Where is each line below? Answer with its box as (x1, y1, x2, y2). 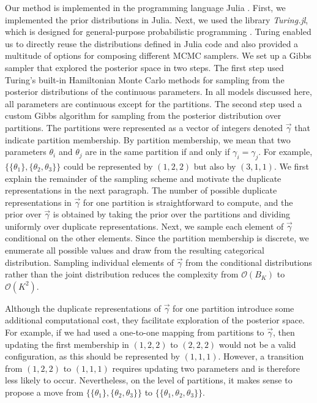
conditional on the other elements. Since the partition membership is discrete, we (5, 232, 309, 244)
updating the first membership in (5, 337, 129, 350)
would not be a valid (218, 337, 296, 350)
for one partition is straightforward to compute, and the (83, 195, 293, 208)
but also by (193, 159, 236, 172)
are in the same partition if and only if (85, 145, 230, 158)
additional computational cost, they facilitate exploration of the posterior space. (5, 314, 305, 326)
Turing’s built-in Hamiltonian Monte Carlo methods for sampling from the (5, 73, 285, 86)
